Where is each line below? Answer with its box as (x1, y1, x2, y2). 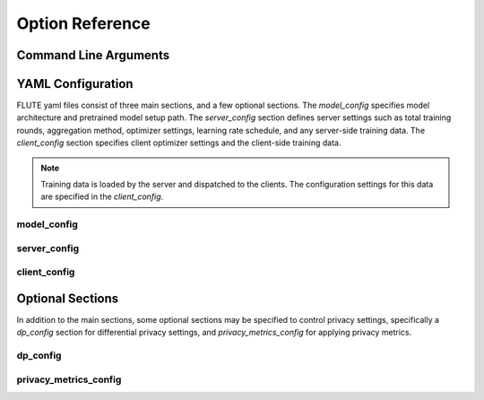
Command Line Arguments (16, 48, 170, 63)
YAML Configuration (16, 76, 134, 91)
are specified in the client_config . (40, 191, 164, 202)
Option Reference (16, 13, 151, 33)
